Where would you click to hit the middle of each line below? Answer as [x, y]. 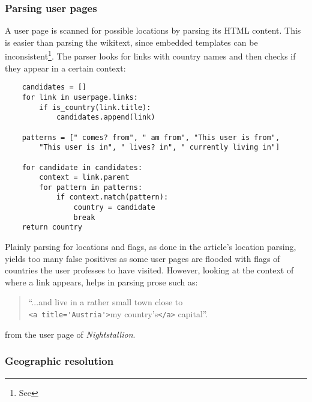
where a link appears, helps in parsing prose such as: [101, 282]
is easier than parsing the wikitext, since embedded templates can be [131, 42]
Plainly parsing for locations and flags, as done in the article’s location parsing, [151, 247]
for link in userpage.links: [80, 97]
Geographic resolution [59, 361]
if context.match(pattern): [112, 197]
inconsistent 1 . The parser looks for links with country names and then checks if [150, 55]
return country [52, 227]
